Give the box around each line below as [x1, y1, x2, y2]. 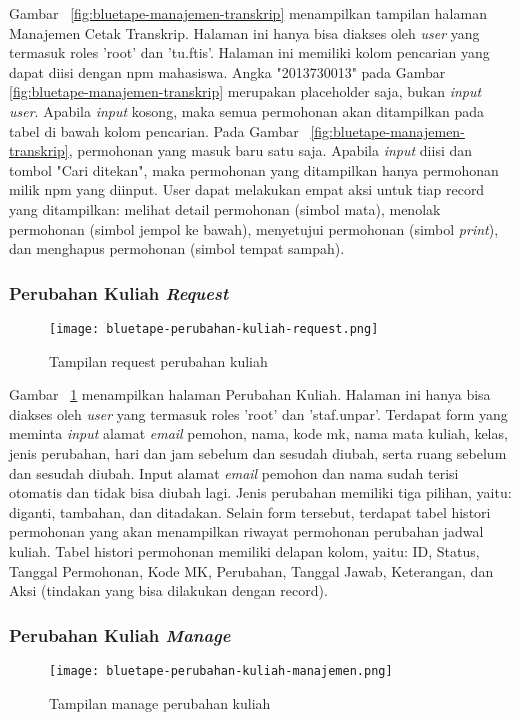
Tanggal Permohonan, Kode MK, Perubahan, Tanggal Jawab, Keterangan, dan [9, 560, 494, 581]
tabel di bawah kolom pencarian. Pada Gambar [9, 120, 299, 141]
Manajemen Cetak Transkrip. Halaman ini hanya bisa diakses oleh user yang [9, 22, 480, 43]
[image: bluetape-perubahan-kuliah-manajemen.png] [49, 663, 393, 678]
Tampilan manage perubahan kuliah [49, 692, 271, 713]
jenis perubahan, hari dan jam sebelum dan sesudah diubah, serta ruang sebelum [9, 442, 507, 463]
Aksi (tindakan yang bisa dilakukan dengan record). [9, 580, 328, 601]
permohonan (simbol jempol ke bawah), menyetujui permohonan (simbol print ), [9, 218, 499, 239]
